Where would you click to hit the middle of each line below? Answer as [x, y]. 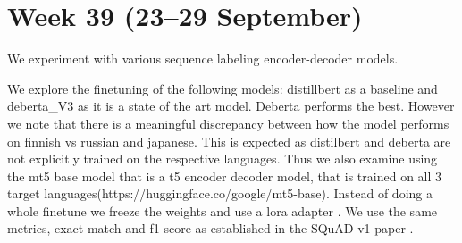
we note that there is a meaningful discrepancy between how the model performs [228, 123]
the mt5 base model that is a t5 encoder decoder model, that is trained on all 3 [225, 176]
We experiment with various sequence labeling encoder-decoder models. [203, 59]
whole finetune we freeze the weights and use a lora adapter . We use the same [223, 210]
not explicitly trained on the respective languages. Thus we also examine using [223, 159]
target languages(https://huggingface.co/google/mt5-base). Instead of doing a [220, 193]
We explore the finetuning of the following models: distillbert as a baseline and [223, 88]
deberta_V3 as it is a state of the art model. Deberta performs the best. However [231, 106]
